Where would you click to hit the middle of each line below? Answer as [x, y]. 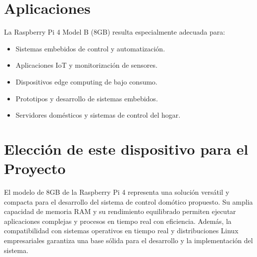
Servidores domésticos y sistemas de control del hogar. [98, 115]
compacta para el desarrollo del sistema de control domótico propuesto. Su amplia [128, 201]
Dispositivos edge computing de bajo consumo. [86, 81]
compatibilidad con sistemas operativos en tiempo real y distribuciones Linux [121, 231]
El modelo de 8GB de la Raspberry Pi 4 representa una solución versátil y [117, 192]
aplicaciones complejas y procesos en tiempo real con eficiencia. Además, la [118, 221]
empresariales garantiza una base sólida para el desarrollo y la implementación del [128, 240]
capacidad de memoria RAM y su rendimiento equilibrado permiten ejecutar [120, 211]
